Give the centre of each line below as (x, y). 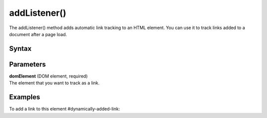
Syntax (20, 49)
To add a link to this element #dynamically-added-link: (65, 109)
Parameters (27, 64)
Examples (25, 97)
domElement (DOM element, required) (48, 76)
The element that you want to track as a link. (54, 83)
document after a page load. (38, 34)
